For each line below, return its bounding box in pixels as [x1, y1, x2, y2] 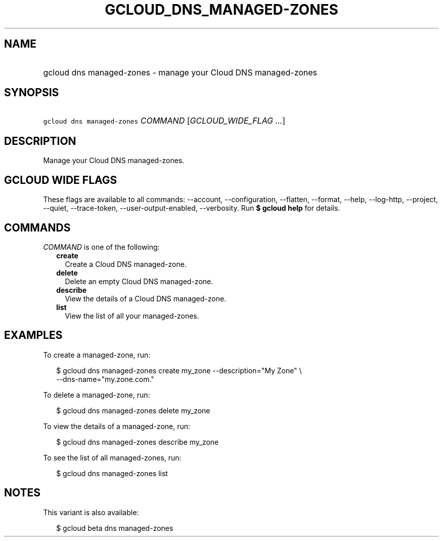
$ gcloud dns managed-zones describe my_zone [56, 437, 219, 446]
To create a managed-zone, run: [43, 350, 151, 359]
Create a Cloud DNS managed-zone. [65, 259, 187, 268]
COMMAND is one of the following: [43, 242, 160, 251]
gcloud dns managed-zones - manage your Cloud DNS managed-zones [43, 67, 318, 78]
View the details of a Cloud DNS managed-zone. [65, 294, 227, 303]
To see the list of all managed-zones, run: [43, 453, 182, 462]
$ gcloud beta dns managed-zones [56, 523, 173, 532]
